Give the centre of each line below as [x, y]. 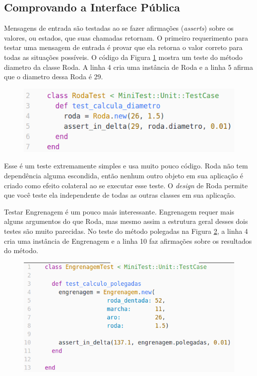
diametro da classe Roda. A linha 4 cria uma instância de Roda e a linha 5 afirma [128, 67]
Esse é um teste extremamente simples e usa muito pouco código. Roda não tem [126, 166]
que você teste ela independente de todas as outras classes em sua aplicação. [120, 195]
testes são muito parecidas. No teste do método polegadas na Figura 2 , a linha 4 [126, 231]
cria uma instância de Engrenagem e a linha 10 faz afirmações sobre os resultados [128, 241]
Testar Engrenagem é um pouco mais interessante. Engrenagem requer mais [119, 211]
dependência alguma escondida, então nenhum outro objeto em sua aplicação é [124, 176]
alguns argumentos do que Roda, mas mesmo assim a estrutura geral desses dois [126, 221]
